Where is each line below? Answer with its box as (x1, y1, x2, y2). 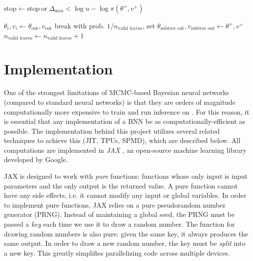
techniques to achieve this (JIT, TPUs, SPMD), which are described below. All (4, 135, 241, 145)
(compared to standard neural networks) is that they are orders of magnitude (4, 96, 235, 107)
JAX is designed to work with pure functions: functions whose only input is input (4, 171, 248, 181)
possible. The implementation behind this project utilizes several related (4, 125, 220, 136)
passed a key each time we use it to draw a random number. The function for (4, 219, 235, 229)
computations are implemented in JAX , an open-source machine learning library (4, 144, 247, 155)
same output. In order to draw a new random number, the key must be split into (4, 238, 246, 248)
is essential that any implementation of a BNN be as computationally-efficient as (4, 116, 246, 126)
